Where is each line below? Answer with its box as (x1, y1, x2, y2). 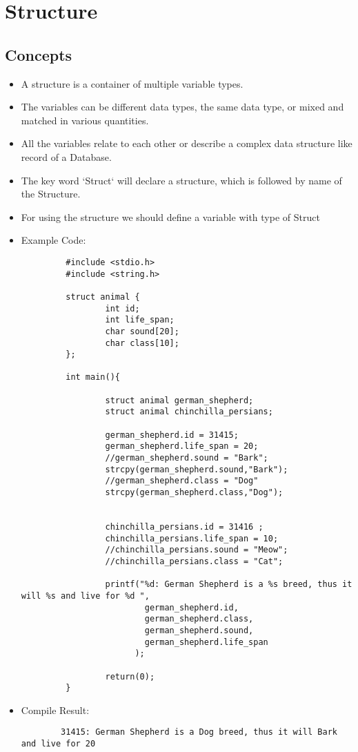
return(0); (105, 671, 155, 682)
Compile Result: (21, 702, 90, 717)
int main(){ (66, 372, 120, 383)
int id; (105, 303, 140, 314)
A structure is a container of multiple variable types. (21, 76, 243, 90)
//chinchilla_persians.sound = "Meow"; (105, 545, 288, 555)
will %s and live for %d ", (21, 590, 150, 601)
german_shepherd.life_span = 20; (105, 441, 259, 452)
